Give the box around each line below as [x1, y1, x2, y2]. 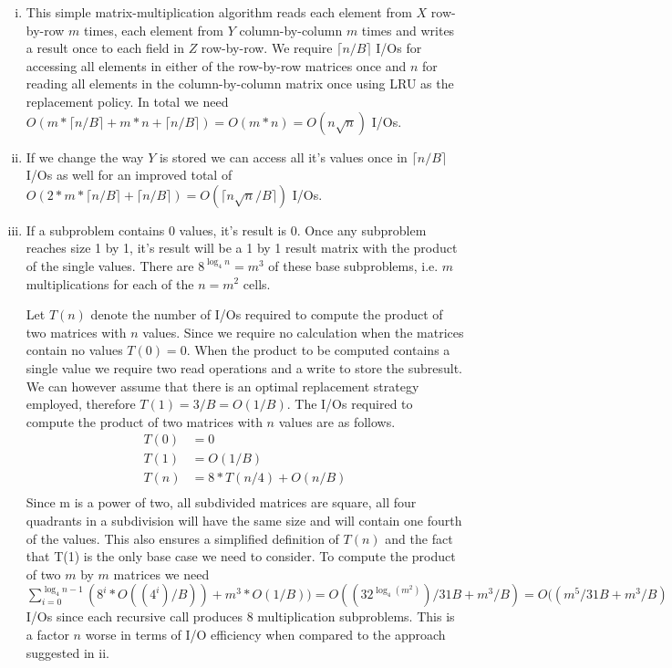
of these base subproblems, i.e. [268, 256, 439, 275]
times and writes [361, 20, 455, 39]
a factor [26, 624, 69, 643]
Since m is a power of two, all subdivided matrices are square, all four [26, 493, 417, 512]
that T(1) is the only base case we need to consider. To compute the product [26, 547, 456, 566]
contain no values [26, 340, 123, 360]
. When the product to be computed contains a [186, 340, 450, 360]
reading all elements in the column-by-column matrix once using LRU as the [26, 74, 454, 93]
